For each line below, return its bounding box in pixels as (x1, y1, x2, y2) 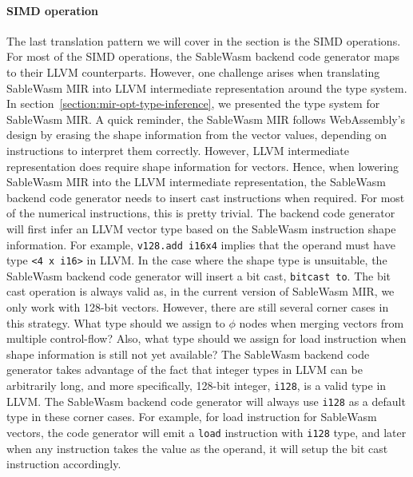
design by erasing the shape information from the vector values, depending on (6, 126, 387, 143)
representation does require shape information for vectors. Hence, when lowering (6, 157, 399, 174)
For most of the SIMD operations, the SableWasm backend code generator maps (6, 48, 400, 65)
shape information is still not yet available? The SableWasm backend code (6, 345, 370, 362)
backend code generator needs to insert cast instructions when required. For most (6, 189, 405, 205)
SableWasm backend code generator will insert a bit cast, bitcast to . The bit (6, 267, 391, 284)
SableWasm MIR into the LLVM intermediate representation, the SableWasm (6, 173, 386, 190)
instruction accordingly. (6, 455, 121, 472)
